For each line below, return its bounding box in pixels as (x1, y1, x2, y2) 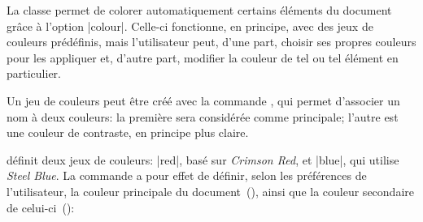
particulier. (7, 65, 61, 82)
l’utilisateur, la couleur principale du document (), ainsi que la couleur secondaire (7, 182, 414, 199)
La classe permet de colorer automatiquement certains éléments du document (7, 2, 392, 18)
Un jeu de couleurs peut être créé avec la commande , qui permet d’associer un (7, 92, 400, 109)
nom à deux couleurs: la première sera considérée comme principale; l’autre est (7, 108, 399, 125)
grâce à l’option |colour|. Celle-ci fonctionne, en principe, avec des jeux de (7, 17, 373, 34)
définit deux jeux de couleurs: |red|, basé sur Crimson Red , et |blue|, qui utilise (7, 151, 399, 168)
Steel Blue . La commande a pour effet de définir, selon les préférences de (7, 167, 367, 184)
